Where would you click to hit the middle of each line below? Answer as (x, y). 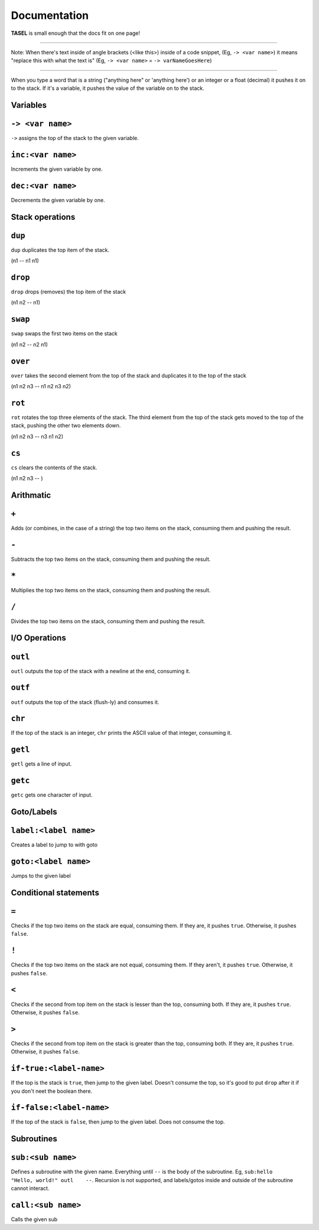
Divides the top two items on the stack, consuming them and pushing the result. (108, 621)
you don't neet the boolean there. (52, 1091)
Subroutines (34, 1139)
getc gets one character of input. (52, 795)
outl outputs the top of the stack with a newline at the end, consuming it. (101, 671)
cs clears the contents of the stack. (54, 468)
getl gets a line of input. (41, 764)
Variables (29, 105)
